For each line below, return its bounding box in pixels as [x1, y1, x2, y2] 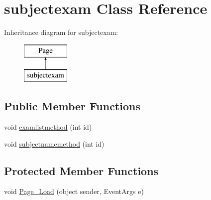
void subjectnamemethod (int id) [4, 138, 105, 149]
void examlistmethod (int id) [4, 122, 92, 132]
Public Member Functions [4, 98, 140, 114]
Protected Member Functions [4, 163, 159, 178]
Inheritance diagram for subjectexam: [4, 27, 118, 37]
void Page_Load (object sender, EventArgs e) [4, 186, 144, 197]
